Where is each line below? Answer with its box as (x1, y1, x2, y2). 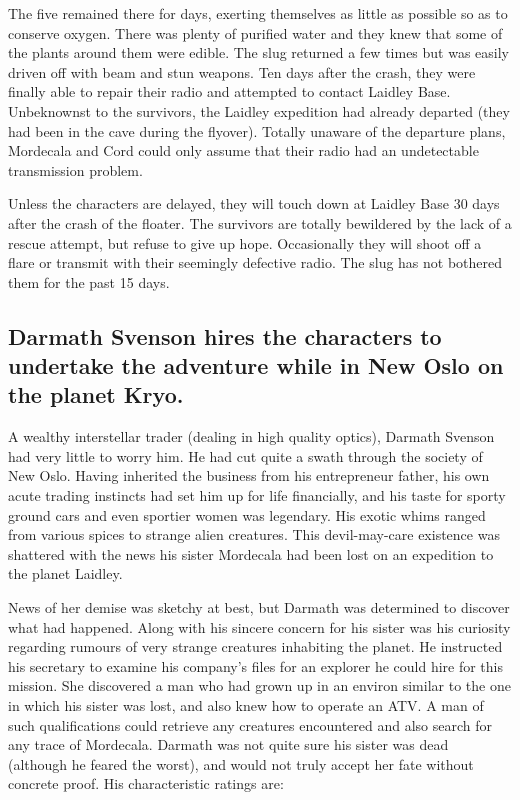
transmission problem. (8, 159, 143, 180)
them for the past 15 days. (8, 271, 170, 292)
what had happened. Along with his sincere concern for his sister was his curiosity (8, 616, 511, 637)
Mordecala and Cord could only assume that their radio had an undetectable (8, 140, 479, 161)
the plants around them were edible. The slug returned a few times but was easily (8, 42, 510, 63)
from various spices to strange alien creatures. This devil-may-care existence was (8, 524, 500, 545)
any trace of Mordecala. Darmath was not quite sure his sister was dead (8, 734, 449, 755)
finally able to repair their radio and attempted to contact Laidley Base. (8, 81, 451, 102)
